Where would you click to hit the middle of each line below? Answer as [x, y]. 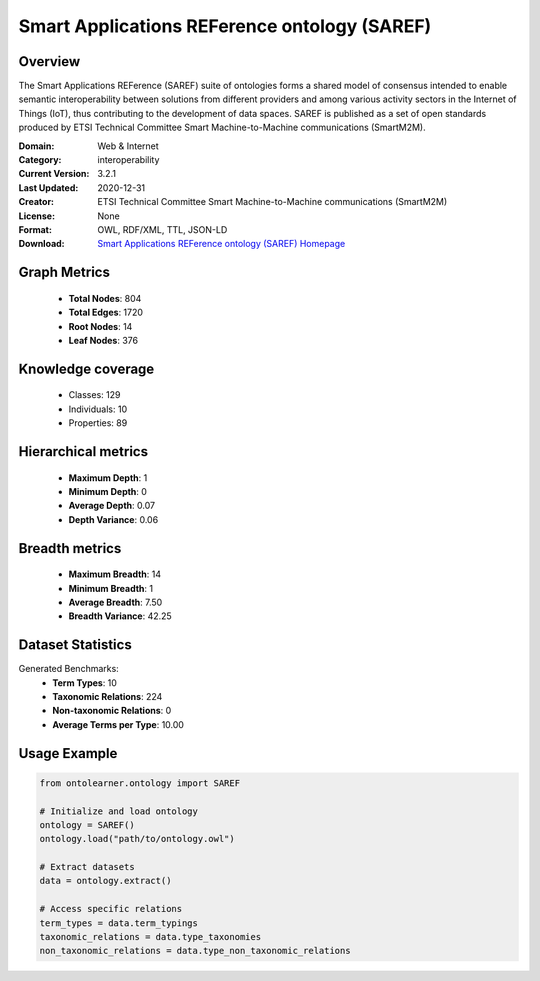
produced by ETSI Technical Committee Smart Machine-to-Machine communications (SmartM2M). [222, 127]
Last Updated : [48, 187]
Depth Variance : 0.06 [113, 519]
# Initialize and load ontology [119, 811]
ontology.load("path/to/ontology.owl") [137, 839]
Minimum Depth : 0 [107, 491]
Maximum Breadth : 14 [115, 574]
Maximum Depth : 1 [108, 477]
